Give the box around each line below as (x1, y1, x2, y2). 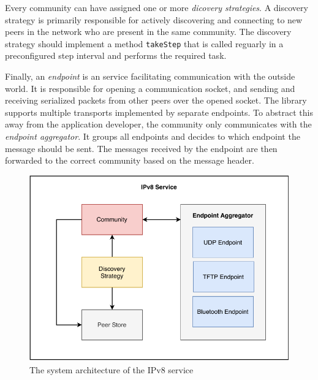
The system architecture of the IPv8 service (29, 363, 194, 376)
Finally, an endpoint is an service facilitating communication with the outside (5, 70, 295, 83)
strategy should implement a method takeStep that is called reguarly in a (5, 37, 284, 50)
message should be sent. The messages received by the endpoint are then (5, 142, 278, 154)
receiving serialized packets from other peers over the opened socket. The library (5, 94, 307, 107)
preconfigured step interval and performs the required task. (5, 49, 227, 62)
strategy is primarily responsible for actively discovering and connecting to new (5, 13, 303, 26)
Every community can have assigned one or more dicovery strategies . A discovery (5, 1, 308, 13)
